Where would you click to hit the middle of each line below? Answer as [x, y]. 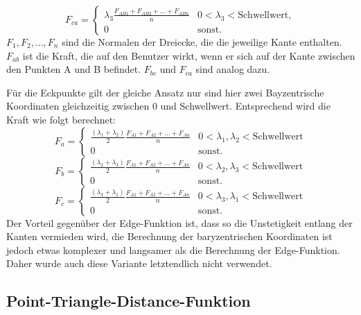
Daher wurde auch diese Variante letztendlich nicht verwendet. [139, 263]
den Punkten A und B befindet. [74, 69]
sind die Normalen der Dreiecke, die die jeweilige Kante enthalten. [202, 42]
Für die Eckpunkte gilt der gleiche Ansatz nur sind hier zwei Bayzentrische [165, 92]
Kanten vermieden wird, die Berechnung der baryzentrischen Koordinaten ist [169, 236]
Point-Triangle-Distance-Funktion [129, 301]
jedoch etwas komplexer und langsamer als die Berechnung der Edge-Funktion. [173, 249]
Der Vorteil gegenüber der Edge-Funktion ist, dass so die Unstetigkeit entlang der [179, 222]
